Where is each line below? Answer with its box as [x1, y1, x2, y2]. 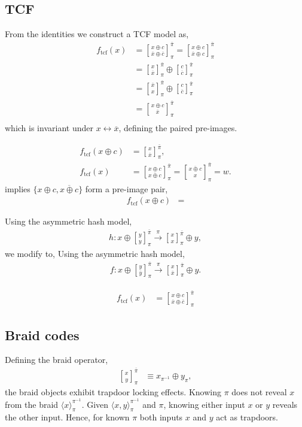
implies [5, 182, 30, 195]
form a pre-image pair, [85, 182, 168, 195]
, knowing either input [163, 398, 245, 410]
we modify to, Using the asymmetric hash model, [5, 247, 185, 259]
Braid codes [5, 325, 80, 344]
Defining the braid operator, [5, 353, 108, 366]
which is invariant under [5, 122, 93, 134]
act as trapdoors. [216, 411, 278, 423]
